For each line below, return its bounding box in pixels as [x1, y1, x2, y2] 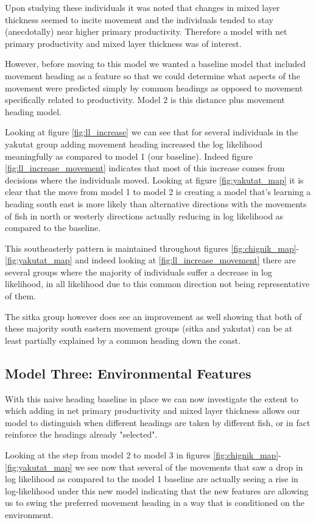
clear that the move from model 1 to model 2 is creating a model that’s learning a [5, 185, 311, 198]
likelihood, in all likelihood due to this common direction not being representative [5, 277, 310, 290]
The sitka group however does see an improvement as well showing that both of [5, 310, 302, 322]
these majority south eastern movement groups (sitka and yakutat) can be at [5, 322, 293, 335]
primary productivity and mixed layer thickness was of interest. [5, 37, 242, 49]
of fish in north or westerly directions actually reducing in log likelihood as [5, 209, 284, 222]
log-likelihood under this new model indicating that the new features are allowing [5, 484, 309, 497]
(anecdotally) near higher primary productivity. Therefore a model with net [5, 25, 287, 38]
